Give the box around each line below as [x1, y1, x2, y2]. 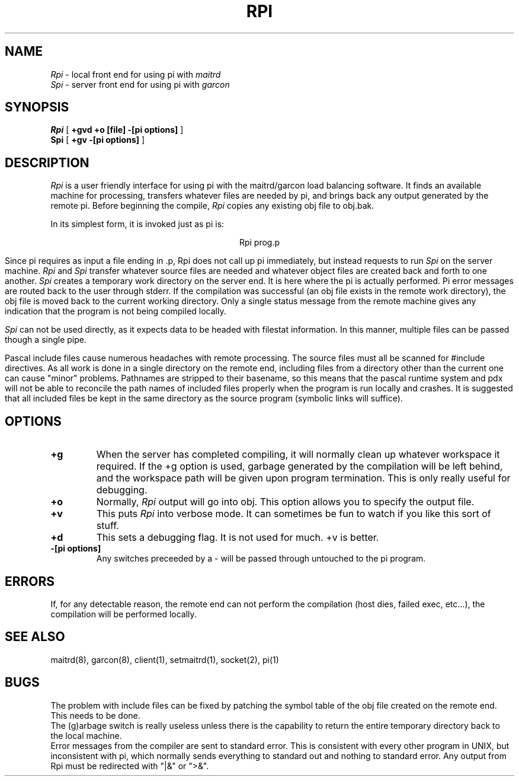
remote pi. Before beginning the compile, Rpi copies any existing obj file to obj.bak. [50, 200, 374, 211]
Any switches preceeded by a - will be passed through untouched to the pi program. [96, 553, 426, 564]
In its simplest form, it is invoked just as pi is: [50, 219, 225, 229]
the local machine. [50, 730, 122, 741]
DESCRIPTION [5, 155, 89, 170]
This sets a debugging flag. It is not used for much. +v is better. [96, 531, 379, 544]
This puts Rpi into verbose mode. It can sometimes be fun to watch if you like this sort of [96, 508, 491, 520]
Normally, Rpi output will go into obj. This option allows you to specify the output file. [96, 496, 475, 508]
